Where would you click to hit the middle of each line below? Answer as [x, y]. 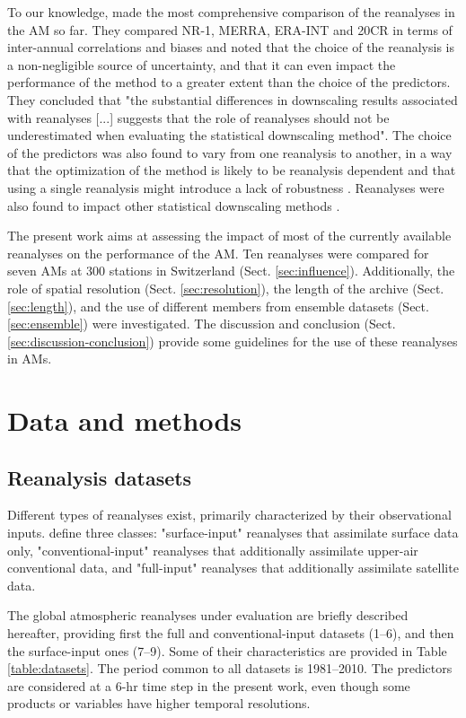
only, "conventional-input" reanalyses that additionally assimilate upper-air [213, 550]
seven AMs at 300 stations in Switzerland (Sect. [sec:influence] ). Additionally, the [231, 271]
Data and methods [124, 420]
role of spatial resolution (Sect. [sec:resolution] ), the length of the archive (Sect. [226, 288]
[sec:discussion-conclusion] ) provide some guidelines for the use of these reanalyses [233, 341]
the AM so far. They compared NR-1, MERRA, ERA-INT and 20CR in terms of [230, 29]
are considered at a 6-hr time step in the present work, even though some [209, 685]
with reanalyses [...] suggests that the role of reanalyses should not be [198, 117]
